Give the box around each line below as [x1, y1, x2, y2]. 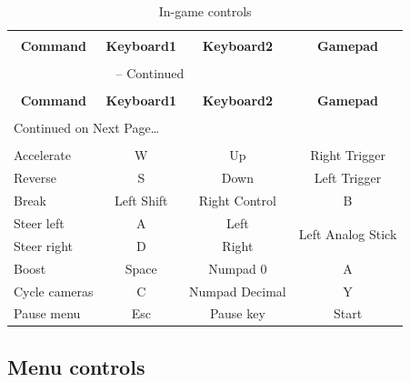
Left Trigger [314, 168, 382, 187]
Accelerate [14, 146, 72, 165]
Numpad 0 [208, 258, 267, 277]
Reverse [14, 168, 56, 187]
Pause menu [14, 304, 81, 323]
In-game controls [158, 2, 252, 20]
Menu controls [7, 352, 145, 380]
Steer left [14, 214, 65, 232]
